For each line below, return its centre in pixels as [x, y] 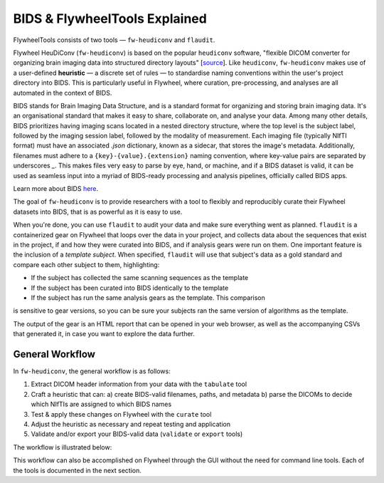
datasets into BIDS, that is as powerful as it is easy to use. [98, 212]
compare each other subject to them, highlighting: [86, 264]
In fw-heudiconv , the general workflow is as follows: [92, 371]
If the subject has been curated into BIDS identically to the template [130, 288]
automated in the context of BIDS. [63, 93]
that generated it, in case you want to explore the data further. [104, 334]
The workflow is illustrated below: [63, 447]
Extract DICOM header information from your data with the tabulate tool [139, 384]
